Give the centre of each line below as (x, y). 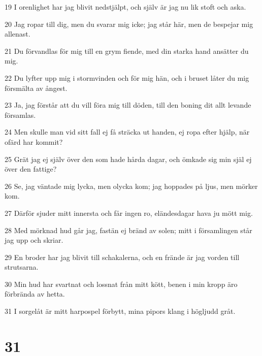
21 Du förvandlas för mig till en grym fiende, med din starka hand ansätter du (127, 51)
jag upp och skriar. (34, 240)
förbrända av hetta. (35, 294)
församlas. (20, 115)
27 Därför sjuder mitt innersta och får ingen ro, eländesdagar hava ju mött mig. (129, 213)
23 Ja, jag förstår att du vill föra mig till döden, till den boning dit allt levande (128, 105)
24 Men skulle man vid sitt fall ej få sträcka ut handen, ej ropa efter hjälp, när (127, 132)
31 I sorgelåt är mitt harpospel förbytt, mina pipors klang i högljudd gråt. (120, 311)
